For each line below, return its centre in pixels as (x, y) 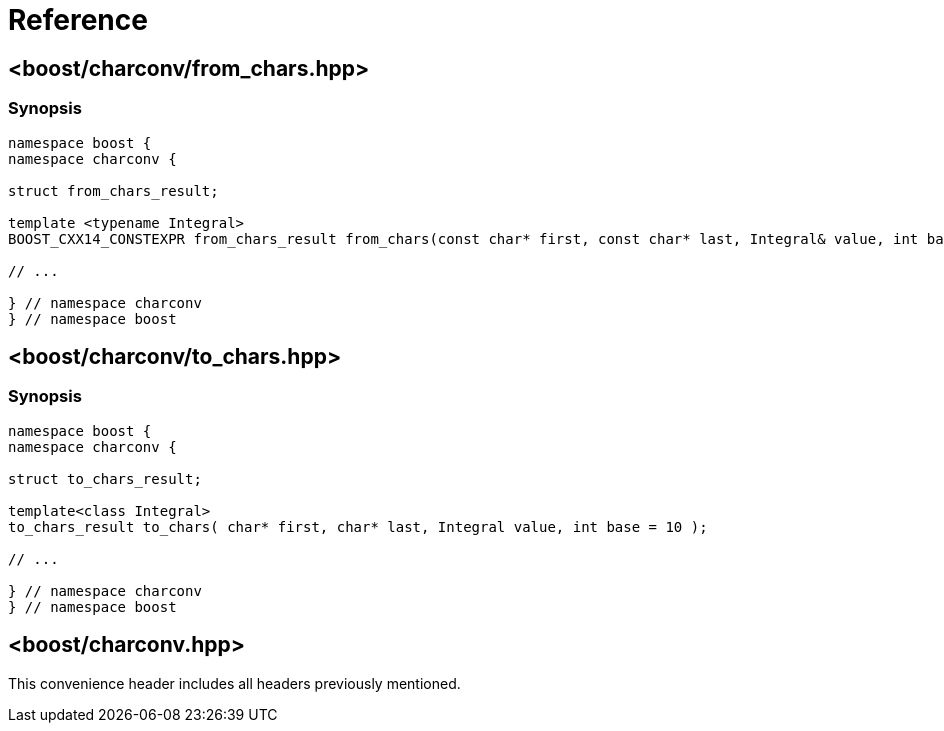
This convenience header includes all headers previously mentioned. (234, 683)
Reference (78, 20)
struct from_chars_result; (113, 190)
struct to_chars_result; (105, 478)
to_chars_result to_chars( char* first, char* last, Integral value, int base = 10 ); (358, 526)
